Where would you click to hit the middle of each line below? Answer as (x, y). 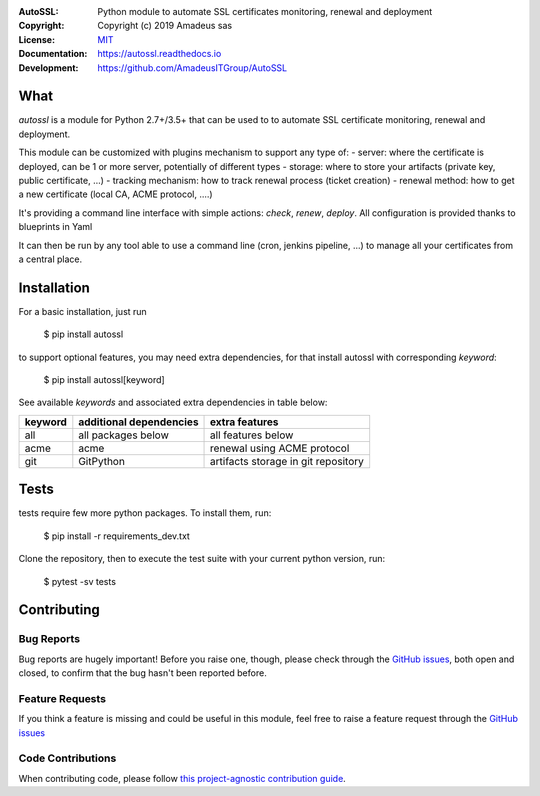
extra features (244, 422)
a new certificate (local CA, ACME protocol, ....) (116, 194)
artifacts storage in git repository (287, 461)
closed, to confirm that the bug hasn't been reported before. (142, 673)
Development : (48, 67)
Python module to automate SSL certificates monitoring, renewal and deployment (265, 11)
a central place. (50, 259)
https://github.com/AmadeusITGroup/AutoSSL (192, 67)
